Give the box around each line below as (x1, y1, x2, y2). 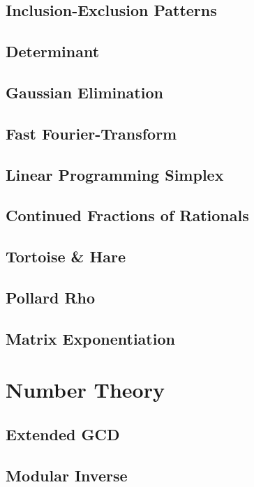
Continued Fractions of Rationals (6, 204, 249, 226)
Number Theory (6, 375, 165, 404)
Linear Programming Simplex (6, 163, 224, 185)
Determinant (6, 40, 100, 62)
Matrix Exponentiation (6, 327, 175, 349)
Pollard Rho (6, 286, 96, 308)
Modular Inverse (6, 464, 128, 486)
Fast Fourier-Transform (6, 122, 177, 144)
